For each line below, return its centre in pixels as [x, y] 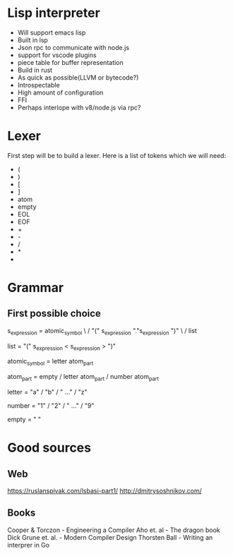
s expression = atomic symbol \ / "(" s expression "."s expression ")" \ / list [102, 331]
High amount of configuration [60, 92]
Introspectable [38, 85]
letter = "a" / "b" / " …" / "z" [47, 392]
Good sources [49, 448]
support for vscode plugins [57, 55]
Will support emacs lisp [52, 32]
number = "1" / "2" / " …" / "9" [51, 406]
